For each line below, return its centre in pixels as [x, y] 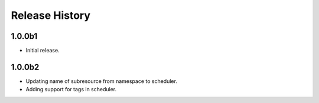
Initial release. [43, 51]
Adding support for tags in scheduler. [71, 89]
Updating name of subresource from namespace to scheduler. [101, 81]
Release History [51, 15]
